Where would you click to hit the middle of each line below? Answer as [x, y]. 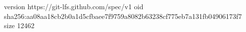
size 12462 [19, 25]
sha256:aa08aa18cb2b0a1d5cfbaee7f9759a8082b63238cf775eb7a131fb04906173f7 [123, 16]
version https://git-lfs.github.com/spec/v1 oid [74, 6]
